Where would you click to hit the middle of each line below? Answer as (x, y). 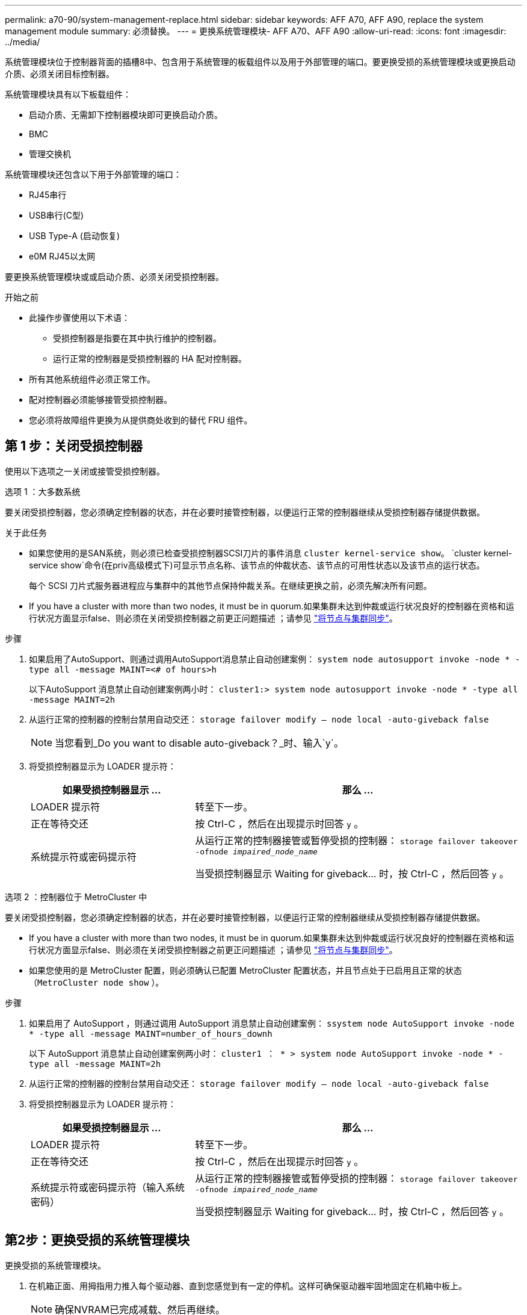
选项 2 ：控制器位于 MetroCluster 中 (76, 897)
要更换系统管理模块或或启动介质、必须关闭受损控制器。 (114, 277)
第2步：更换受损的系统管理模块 (97, 1240)
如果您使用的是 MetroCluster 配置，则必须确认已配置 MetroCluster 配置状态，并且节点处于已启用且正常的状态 (245, 970)
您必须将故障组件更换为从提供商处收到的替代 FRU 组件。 (141, 420)
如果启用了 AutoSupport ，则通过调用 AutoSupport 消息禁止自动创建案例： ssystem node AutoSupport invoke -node (272, 1023)
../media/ (23, 42)
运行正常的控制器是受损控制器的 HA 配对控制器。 (150, 359)
